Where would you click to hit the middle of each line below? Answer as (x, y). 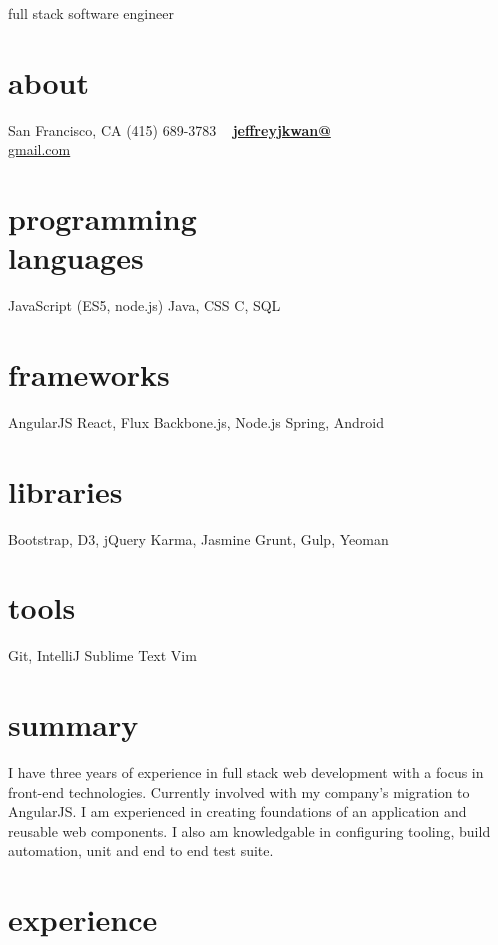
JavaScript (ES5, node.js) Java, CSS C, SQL (144, 305)
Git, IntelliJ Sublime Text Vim (102, 655)
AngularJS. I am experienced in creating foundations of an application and (237, 811)
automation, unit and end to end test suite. (141, 850)
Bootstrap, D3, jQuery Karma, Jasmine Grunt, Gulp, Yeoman (198, 538)
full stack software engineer (91, 13)
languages (76, 257)
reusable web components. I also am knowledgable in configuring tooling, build (249, 830)
